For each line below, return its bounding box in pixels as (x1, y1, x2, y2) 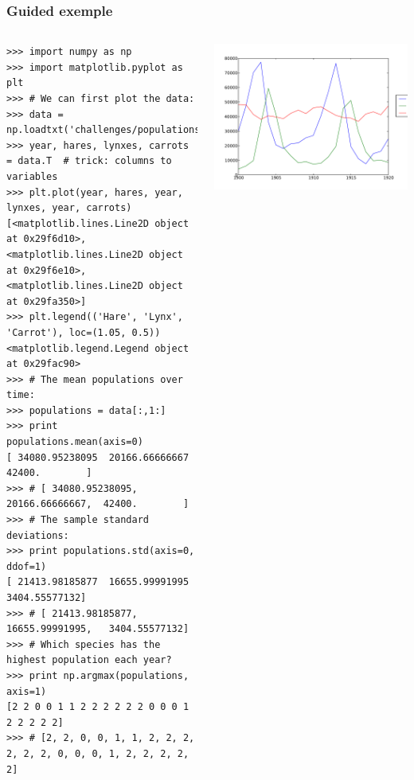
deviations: (6, 529, 69, 541)
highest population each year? (6, 654, 172, 666)
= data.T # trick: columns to (6, 155, 172, 167)
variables (6, 170, 58, 182)
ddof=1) (6, 560, 47, 572)
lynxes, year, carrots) (6, 202, 132, 214)
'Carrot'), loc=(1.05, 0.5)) (6, 326, 161, 338)
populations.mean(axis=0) (6, 436, 143, 448)
